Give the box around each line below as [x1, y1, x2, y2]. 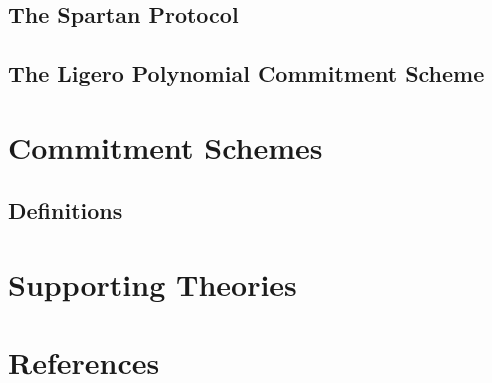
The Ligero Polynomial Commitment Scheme [8, 58, 485, 89]
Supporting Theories [8, 263, 297, 304]
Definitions [8, 195, 123, 226]
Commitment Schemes [8, 126, 323, 167]
